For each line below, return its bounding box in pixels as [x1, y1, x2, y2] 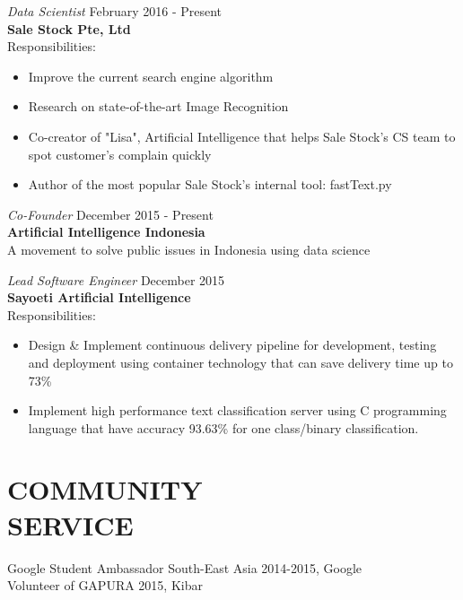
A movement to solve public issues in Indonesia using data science [7, 239, 371, 258]
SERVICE [7, 506, 134, 543]
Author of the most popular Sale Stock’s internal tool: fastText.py [28, 175, 392, 194]
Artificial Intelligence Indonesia [7, 222, 205, 241]
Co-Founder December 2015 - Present [7, 204, 214, 223]
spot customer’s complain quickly [28, 144, 212, 163]
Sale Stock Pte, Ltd [7, 19, 131, 38]
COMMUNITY [7, 471, 203, 508]
